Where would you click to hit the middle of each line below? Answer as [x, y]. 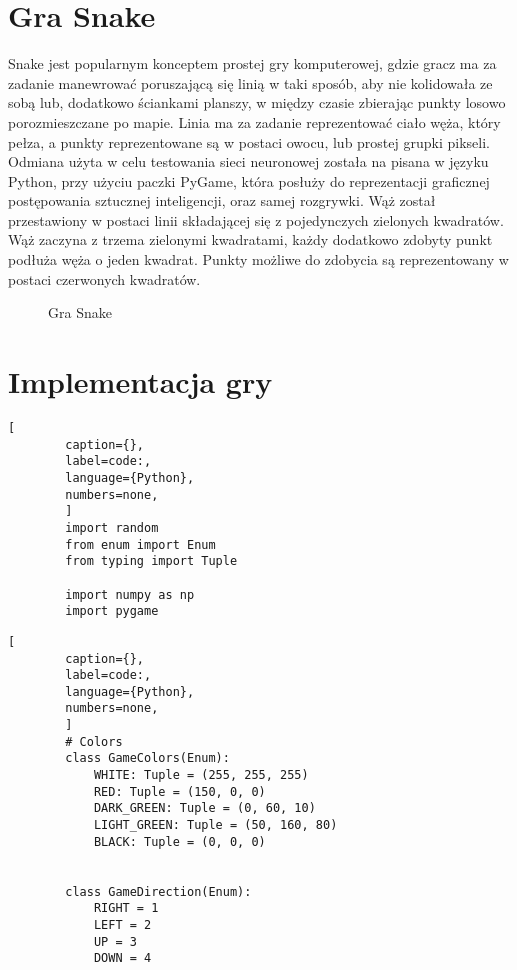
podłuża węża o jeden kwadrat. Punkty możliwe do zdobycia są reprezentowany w [258, 259]
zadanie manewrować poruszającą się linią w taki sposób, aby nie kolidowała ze [250, 82]
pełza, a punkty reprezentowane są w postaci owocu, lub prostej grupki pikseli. [249, 141]
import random [112, 527]
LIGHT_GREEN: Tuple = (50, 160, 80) [215, 825]
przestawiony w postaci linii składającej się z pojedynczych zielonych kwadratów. [256, 219]
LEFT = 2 [122, 925]
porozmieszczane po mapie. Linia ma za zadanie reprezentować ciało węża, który [254, 121]
